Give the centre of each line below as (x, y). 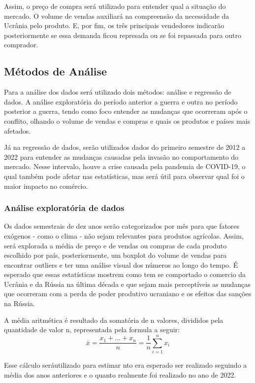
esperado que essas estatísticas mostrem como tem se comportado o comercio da (125, 274)
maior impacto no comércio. (46, 186)
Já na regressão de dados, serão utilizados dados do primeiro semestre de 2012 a (125, 147)
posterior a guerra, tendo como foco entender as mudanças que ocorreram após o (126, 111)
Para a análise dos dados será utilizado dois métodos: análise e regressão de (118, 92)
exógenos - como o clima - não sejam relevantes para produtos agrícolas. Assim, (124, 235)
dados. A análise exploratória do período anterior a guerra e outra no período (121, 101)
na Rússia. (19, 303)
